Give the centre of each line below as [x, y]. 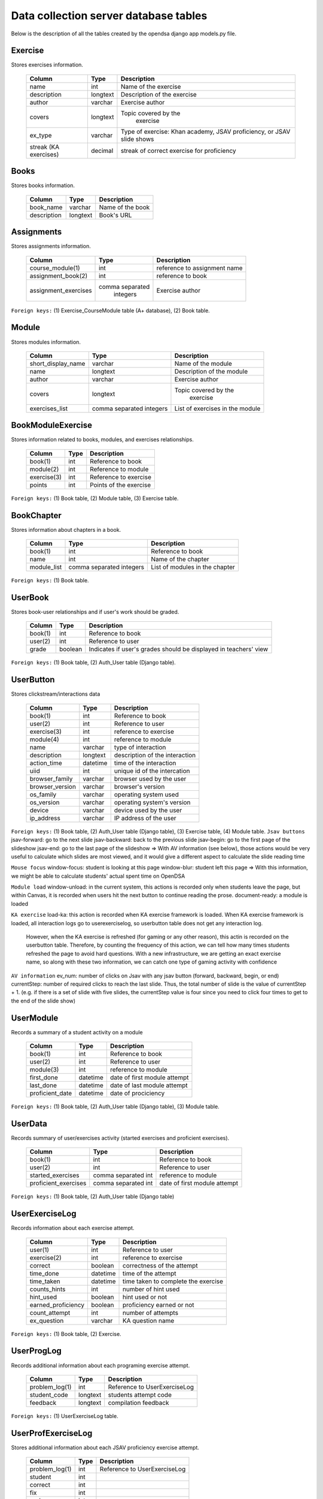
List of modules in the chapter [193, 567]
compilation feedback [138, 1402]
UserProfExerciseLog [52, 1433]
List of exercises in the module [217, 408]
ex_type [41, 135]
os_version [45, 802]
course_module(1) [55, 268]
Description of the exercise [159, 94]
